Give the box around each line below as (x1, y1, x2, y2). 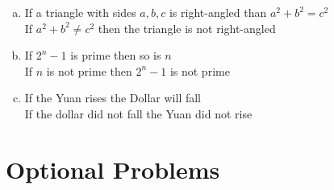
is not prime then (46, 62, 132, 79)
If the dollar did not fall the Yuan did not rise (24, 105, 253, 122)
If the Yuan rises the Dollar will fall (24, 89, 202, 106)
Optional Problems (6, 152, 220, 185)
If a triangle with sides (24, 4, 136, 20)
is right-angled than (169, 4, 267, 20)
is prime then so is (70, 47, 161, 64)
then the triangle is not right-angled (98, 19, 276, 36)
